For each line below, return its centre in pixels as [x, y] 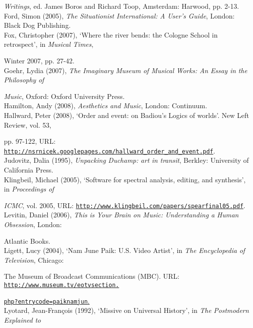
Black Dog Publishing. [37, 25]
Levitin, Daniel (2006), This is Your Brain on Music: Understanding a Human [121, 215]
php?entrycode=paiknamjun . [47, 300]
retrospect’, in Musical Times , [49, 44]
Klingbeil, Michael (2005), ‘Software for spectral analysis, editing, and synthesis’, [125, 179]
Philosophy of [24, 80]
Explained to [22, 319]
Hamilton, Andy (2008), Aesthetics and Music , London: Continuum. [106, 106]
